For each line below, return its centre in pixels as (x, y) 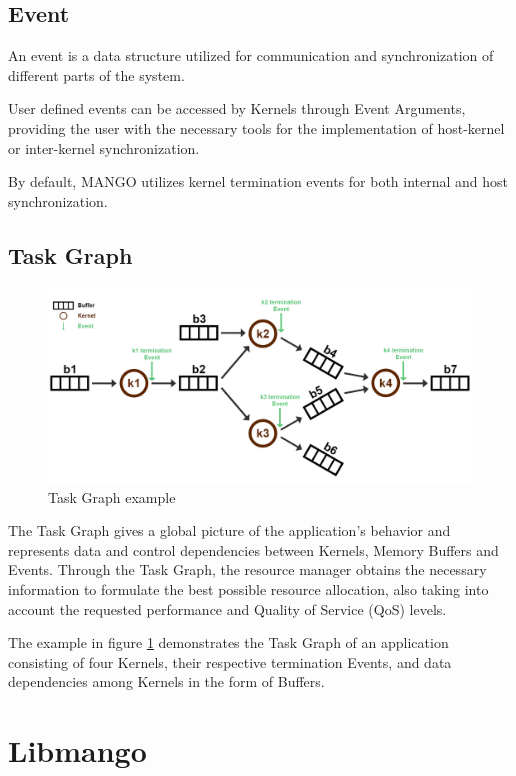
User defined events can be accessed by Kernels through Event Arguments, (237, 108)
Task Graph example (112, 496)
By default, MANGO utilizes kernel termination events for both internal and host (258, 181)
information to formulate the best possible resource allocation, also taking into (248, 588)
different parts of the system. (96, 74)
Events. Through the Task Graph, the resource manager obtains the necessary (247, 569)
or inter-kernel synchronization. (104, 147)
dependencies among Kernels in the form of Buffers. (166, 681)
